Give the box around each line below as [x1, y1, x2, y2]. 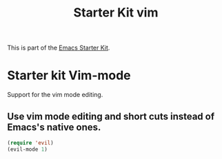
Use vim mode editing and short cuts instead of [7, 110, 215, 122]
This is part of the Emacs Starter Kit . [7, 43, 110, 52]
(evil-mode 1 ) [7, 146, 48, 153]
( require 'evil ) [7, 139, 54, 146]
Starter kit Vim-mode [7, 67, 131, 83]
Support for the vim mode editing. [7, 91, 103, 99]
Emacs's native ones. [7, 121, 101, 133]
